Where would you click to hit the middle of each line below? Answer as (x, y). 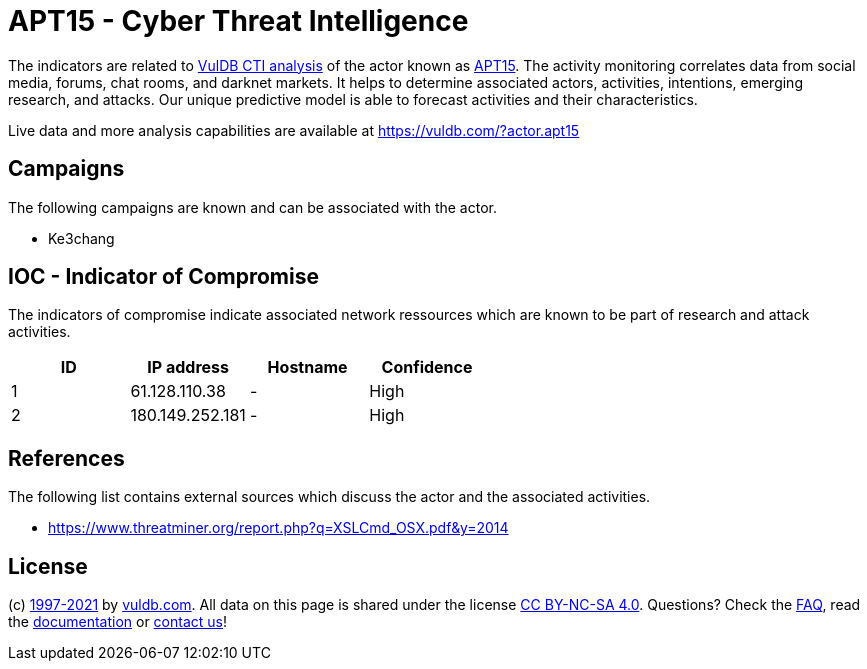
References (66, 458)
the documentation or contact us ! (117, 622)
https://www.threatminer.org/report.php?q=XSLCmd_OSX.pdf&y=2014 (278, 528)
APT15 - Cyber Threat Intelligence (238, 21)
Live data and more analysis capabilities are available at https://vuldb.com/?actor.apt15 (294, 130)
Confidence (427, 367)
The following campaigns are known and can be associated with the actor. (252, 207)
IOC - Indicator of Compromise (163, 277)
